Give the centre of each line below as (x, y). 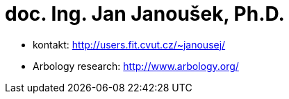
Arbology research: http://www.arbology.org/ (136, 66)
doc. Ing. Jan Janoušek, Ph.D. (145, 14)
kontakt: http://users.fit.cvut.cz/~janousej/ (129, 44)
